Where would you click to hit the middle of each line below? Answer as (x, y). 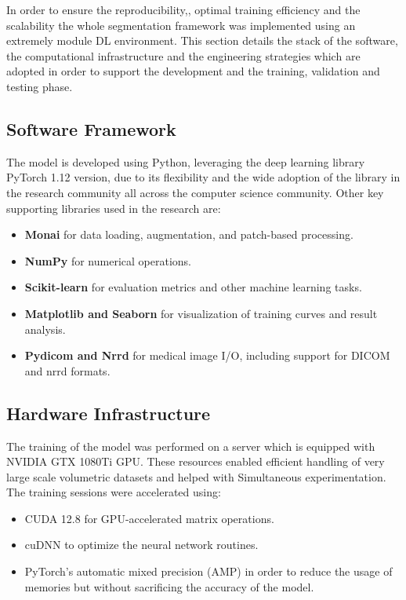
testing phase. (40, 86)
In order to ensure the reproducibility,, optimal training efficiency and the (183, 9)
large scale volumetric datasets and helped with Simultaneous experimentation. (196, 476)
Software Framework (91, 128)
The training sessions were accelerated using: (114, 492)
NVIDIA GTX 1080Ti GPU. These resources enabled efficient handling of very (196, 461)
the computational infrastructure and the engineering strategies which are (183, 55)
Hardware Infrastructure (109, 413)
